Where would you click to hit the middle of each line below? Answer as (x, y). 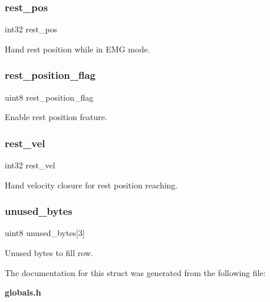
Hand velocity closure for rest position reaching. (91, 185)
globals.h (23, 292)
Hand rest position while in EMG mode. (78, 49)
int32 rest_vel (30, 165)
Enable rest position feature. (56, 117)
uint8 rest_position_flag (49, 97)
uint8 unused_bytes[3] (45, 233)
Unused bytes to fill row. (49, 253)
